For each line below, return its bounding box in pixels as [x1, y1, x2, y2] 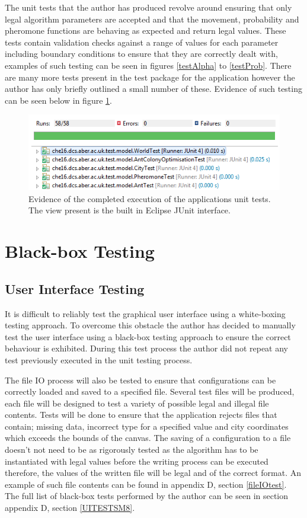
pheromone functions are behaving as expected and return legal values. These [5, 24, 286, 37]
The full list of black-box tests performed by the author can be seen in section [5, 490, 289, 502]
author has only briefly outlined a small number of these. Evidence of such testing [5, 82, 302, 95]
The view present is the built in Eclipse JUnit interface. [28, 204, 231, 216]
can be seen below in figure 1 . [5, 94, 112, 106]
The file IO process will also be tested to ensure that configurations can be [5, 373, 276, 386]
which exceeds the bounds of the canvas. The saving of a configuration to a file [5, 431, 291, 444]
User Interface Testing [5, 279, 145, 298]
